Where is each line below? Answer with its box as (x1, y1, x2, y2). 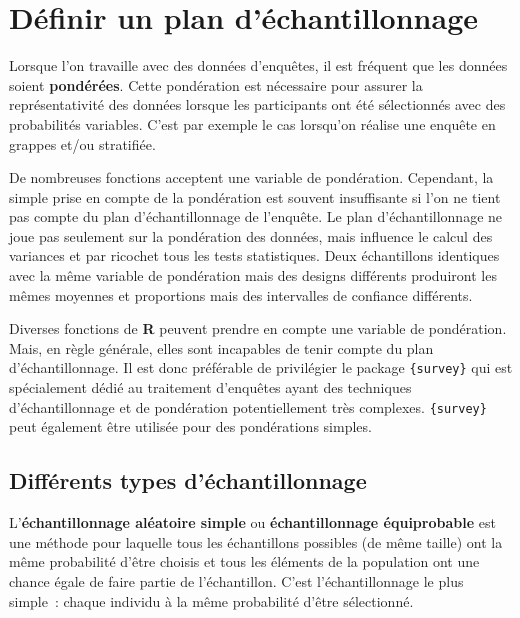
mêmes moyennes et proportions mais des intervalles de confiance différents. (9, 284, 473, 305)
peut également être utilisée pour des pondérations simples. (9, 416, 372, 437)
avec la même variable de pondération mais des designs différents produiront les (9, 265, 497, 286)
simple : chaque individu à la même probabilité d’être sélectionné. (9, 590, 414, 611)
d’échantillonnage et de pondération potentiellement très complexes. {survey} (9, 396, 487, 417)
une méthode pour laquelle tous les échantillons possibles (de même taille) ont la (9, 531, 503, 552)
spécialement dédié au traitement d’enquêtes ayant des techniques (9, 377, 412, 398)
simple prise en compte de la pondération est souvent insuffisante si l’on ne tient (9, 186, 501, 207)
